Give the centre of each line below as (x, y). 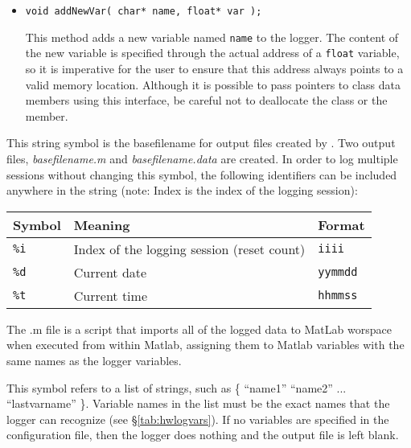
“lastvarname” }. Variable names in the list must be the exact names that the (198, 403)
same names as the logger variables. (94, 360)
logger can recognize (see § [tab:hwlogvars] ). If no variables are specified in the (198, 419)
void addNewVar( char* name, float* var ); (144, 11)
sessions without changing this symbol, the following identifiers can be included (202, 174)
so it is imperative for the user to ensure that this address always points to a (214, 68)
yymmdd (338, 272)
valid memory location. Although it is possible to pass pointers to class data (213, 84)
